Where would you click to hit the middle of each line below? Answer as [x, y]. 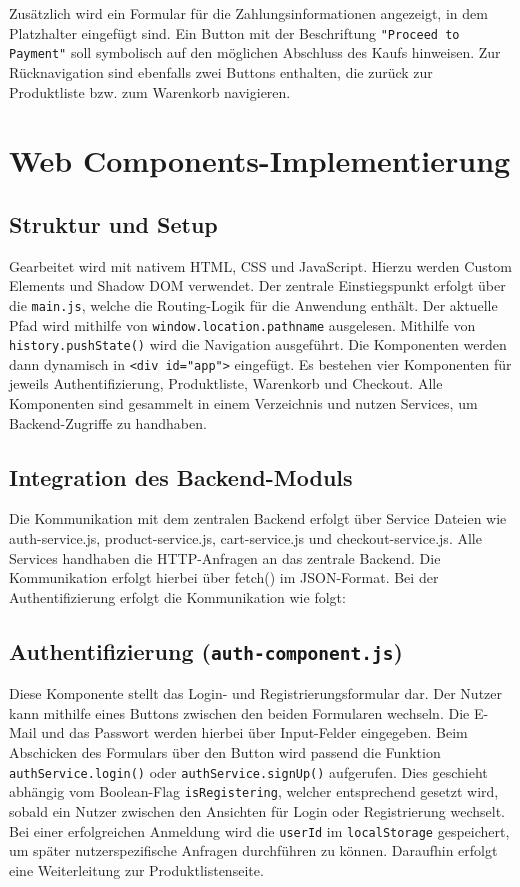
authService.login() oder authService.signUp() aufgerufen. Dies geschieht [248, 771]
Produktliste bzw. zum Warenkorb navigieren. [150, 91]
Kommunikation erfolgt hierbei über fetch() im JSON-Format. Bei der [224, 577]
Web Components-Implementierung [260, 160]
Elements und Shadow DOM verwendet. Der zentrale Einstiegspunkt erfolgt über [257, 285]
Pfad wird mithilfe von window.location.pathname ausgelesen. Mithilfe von [242, 324]
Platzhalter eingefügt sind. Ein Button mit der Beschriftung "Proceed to [234, 32]
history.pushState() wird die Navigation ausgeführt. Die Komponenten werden [258, 344]
